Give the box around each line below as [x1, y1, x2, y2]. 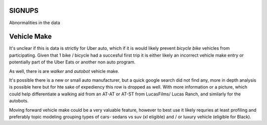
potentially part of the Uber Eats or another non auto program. [9, 59, 135, 65]
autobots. [9, 98, 29, 104]
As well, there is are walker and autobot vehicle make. [9, 68, 120, 74]
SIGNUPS [9, 6, 39, 15]
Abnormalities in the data [9, 20, 60, 26]
